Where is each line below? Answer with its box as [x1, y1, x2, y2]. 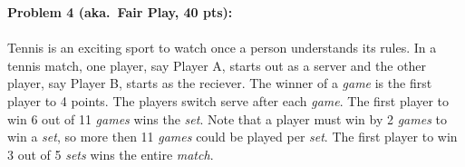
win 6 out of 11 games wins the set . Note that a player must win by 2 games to [7, 109, 447, 128]
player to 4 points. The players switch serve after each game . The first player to [7, 91, 450, 110]
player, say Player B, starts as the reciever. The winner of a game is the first [7, 74, 432, 93]
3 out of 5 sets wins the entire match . [7, 144, 214, 163]
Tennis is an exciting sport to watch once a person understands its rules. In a [7, 38, 437, 57]
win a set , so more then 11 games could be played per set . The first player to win [7, 127, 458, 146]
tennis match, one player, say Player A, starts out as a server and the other [7, 55, 427, 74]
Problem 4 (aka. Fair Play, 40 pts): [7, 3, 233, 21]
